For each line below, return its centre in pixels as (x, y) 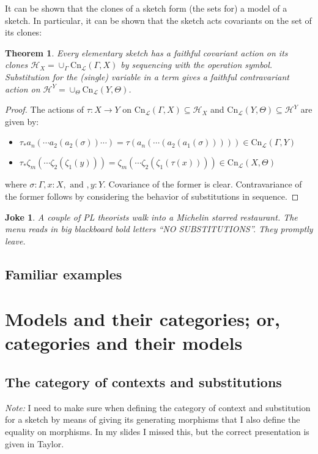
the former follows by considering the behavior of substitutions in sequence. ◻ (152, 196)
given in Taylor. (35, 443)
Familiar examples (64, 274)
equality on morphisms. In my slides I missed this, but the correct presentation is (157, 432)
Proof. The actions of (45, 109)
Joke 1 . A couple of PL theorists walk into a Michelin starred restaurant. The (151, 217)
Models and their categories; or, (142, 319)
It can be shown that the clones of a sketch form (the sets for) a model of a (146, 8)
